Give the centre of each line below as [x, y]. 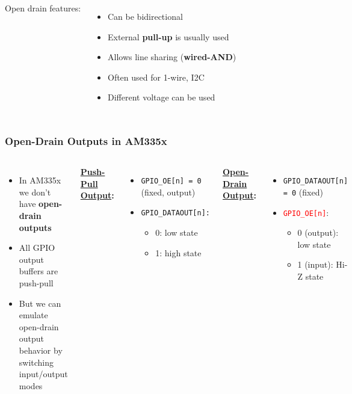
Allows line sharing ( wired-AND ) [172, 57]
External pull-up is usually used [168, 36]
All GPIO [37, 248]
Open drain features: [43, 8]
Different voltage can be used [161, 97]
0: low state [177, 232]
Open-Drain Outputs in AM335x [86, 140]
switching [36, 362]
